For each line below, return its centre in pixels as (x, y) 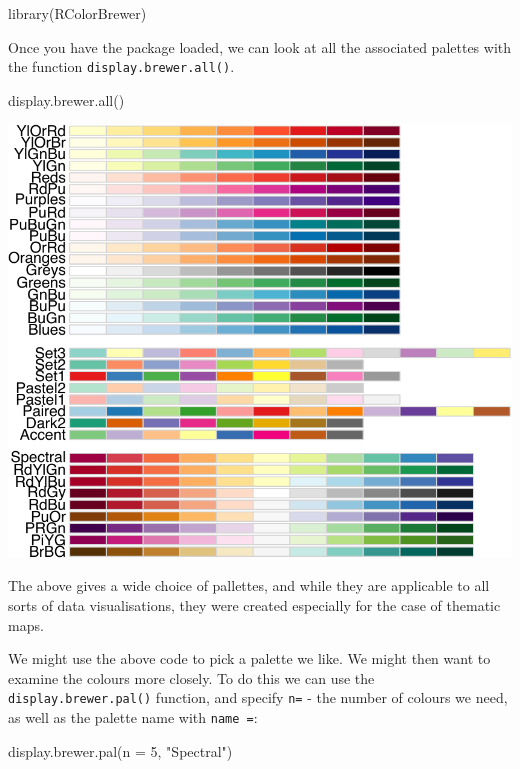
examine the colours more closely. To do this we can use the (191, 677)
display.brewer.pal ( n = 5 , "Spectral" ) (120, 750)
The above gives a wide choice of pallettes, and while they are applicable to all (249, 585)
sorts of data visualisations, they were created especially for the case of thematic (254, 605)
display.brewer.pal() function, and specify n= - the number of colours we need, (258, 697)
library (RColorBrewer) (77, 13)
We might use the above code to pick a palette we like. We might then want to (249, 658)
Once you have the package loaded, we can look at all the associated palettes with (260, 46)
